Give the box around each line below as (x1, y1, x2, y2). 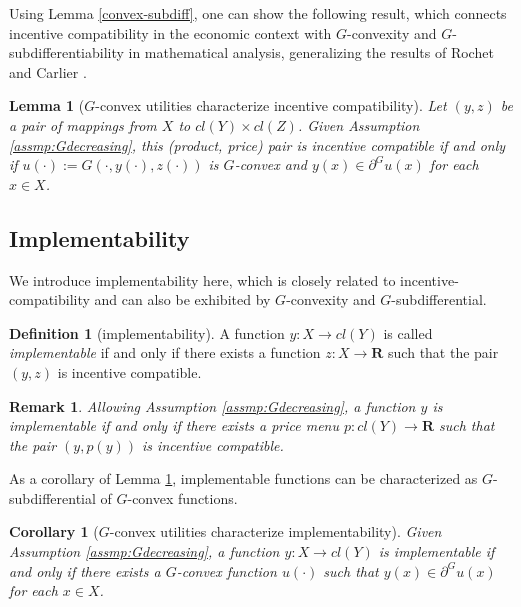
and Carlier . (9, 61, 87, 82)
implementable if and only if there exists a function (9, 342, 321, 363)
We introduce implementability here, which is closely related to (9, 269, 396, 290)
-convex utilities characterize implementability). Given (109, 521, 442, 542)
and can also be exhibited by (94, 289, 271, 310)
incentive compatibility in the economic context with (9, 22, 332, 43)
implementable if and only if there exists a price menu (9, 415, 340, 436)
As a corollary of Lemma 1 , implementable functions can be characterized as (9, 468, 478, 489)
